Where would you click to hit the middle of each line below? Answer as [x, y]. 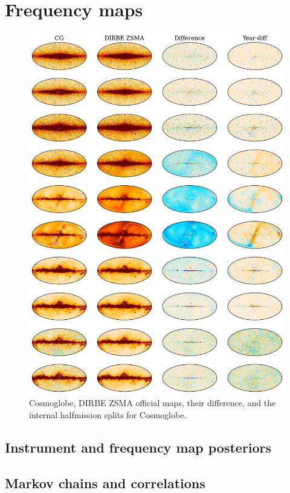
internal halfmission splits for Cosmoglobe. [108, 415]
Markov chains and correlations [105, 482]
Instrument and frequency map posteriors [138, 447]
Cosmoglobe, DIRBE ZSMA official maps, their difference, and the [153, 403]
